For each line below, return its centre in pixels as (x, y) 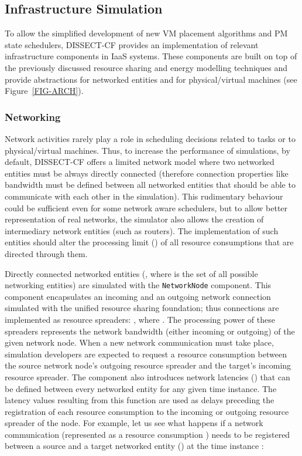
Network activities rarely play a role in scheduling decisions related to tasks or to (150, 138)
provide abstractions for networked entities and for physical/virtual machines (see (151, 79)
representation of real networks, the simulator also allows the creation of (134, 219)
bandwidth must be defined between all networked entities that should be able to (150, 185)
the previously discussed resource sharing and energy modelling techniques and (146, 67)
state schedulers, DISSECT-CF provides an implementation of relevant (132, 44)
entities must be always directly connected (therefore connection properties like (147, 173)
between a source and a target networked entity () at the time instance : (134, 446)
